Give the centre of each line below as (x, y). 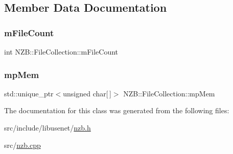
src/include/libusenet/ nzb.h (48, 127)
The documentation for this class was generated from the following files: (117, 110)
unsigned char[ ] (87, 93)
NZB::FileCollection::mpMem (169, 93)
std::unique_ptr (29, 93)
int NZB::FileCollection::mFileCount (61, 52)
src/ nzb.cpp (22, 145)
